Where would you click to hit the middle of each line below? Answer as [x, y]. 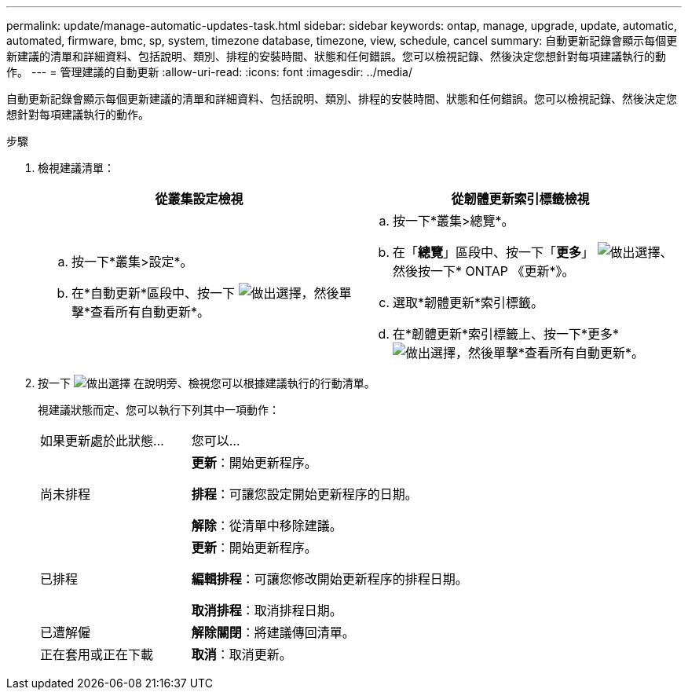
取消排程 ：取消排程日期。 [267, 610]
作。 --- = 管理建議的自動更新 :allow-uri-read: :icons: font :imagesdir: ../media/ [210, 72]
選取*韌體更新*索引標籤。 [468, 302]
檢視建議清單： [76, 168]
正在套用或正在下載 [97, 654]
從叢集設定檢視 [199, 199]
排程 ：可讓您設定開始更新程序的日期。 [304, 494]
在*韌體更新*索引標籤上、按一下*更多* [506, 334]
